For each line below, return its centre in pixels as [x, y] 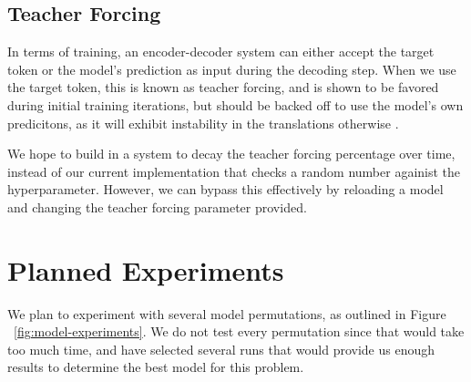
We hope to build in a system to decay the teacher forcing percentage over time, [231, 154]
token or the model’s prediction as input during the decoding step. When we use [232, 69]
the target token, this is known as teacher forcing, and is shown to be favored [223, 87]
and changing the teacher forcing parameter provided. [157, 206]
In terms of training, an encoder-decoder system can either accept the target [221, 52]
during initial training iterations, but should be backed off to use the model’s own [235, 104]
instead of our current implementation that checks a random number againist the [234, 171]
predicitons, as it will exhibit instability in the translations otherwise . [203, 123]
